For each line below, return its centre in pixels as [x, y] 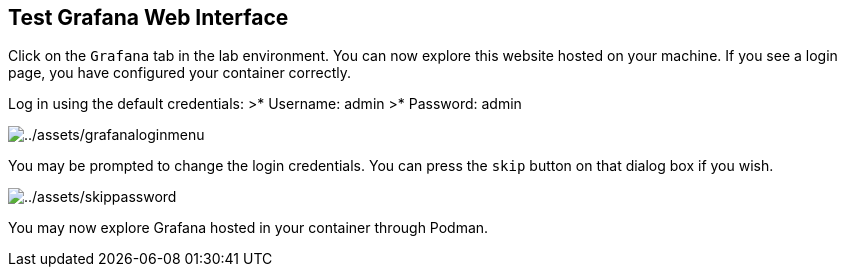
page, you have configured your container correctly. [180, 73]
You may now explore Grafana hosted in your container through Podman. [248, 228]
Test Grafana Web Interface [148, 17]
